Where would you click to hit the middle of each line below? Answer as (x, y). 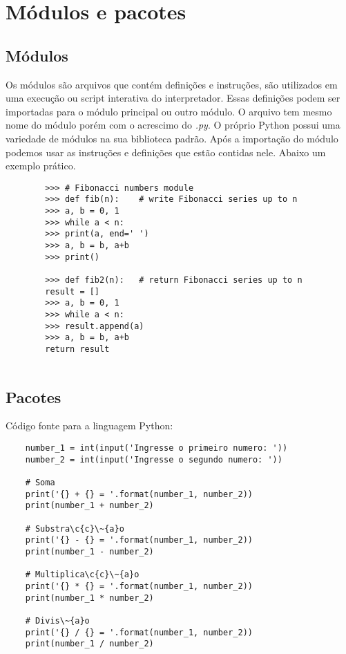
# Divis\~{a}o (57, 620)
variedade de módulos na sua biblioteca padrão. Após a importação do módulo (172, 138)
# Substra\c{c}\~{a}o (75, 529)
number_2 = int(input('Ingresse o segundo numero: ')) (154, 459)
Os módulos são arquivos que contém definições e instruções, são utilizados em (172, 84)
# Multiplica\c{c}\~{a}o (82, 575)
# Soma (40, 483)
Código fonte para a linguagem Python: (89, 426)
